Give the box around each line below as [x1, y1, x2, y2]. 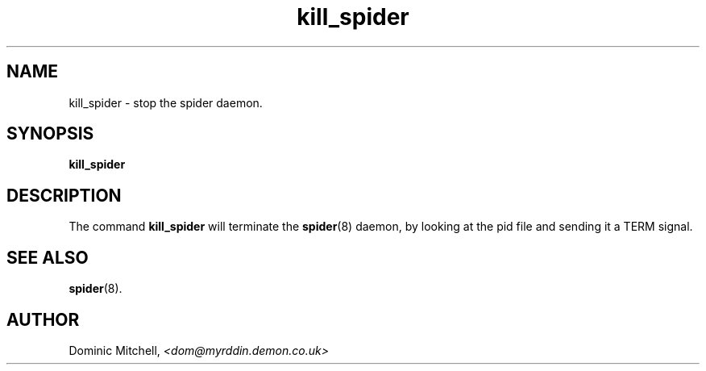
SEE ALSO [6, 247, 89, 268]
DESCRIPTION [6, 185, 122, 206]
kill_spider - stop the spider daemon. [69, 95, 263, 110]
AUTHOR [6, 309, 80, 330]
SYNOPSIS [6, 123, 94, 144]
